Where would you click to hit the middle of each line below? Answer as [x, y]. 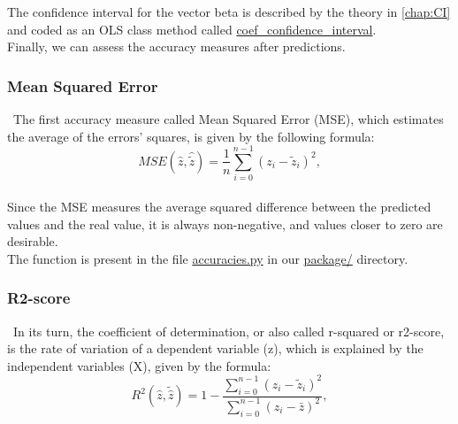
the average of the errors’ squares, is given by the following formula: [191, 136]
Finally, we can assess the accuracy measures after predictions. [176, 46]
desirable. [33, 241]
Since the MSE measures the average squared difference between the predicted [219, 206]
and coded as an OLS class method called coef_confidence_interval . [192, 29]
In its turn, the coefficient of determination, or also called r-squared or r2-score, [229, 331]
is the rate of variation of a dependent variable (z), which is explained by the [215, 348]
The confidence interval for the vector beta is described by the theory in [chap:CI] [229, 12]
